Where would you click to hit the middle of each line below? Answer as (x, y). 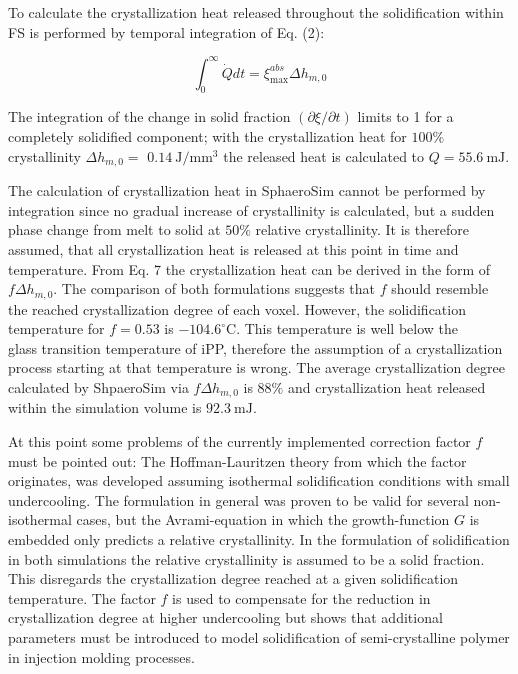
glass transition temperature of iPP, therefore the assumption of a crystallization (255, 347)
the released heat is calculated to (324, 155)
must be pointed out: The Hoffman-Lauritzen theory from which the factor (237, 460)
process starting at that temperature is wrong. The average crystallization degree (256, 367)
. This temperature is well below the (347, 328)
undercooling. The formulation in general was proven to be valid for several (238, 499)
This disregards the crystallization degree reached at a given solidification (233, 578)
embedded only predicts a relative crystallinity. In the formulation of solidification (259, 538)
